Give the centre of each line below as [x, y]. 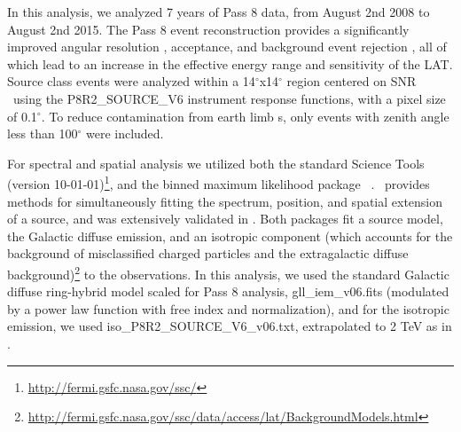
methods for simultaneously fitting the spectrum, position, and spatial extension [225, 201]
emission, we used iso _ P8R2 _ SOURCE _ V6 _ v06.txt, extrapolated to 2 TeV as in [230, 326]
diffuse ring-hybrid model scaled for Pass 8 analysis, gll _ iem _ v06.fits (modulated [228, 291]
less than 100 [43, 134]
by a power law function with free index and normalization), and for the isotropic [228, 308]
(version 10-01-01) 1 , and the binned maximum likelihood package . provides [219, 182]
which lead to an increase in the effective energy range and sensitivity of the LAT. [230, 63]
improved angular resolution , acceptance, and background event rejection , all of [227, 47]
